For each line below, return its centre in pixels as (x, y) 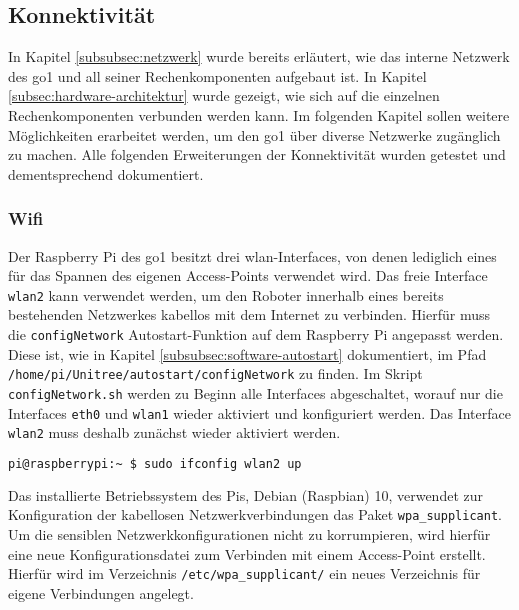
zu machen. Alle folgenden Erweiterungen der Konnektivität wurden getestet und (257, 154)
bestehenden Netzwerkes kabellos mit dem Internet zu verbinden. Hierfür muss (249, 314)
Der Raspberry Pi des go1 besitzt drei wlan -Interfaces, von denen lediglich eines (252, 255)
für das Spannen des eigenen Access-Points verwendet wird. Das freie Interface (248, 275)
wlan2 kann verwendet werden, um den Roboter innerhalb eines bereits (226, 294)
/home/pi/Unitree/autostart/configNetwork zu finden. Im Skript (215, 373)
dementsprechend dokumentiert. (106, 173)
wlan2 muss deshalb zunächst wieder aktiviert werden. (174, 432)
